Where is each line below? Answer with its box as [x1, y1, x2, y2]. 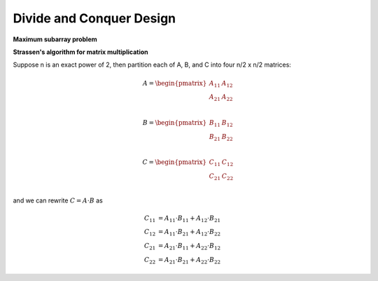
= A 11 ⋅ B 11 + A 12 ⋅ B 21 [157, 214, 220, 224]
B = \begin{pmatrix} [142, 118, 207, 126]
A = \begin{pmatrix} [142, 79, 207, 87]
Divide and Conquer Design [13, 11, 176, 26]
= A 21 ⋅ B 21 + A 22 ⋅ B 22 [157, 256, 220, 266]
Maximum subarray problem [13, 35, 97, 43]
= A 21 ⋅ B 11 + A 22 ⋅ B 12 [157, 242, 220, 252]
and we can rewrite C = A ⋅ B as [13, 196, 103, 205]
